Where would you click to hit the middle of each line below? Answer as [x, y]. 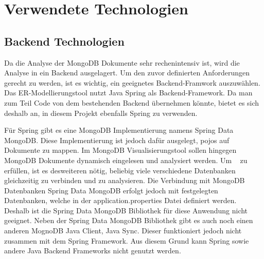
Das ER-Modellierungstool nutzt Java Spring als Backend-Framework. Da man [128, 93]
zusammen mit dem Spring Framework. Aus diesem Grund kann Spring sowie [127, 240]
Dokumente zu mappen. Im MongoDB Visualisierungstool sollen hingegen [120, 150]
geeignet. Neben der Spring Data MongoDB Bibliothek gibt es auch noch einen [129, 220]
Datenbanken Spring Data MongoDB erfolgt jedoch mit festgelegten [111, 190]
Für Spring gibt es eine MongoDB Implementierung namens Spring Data [119, 130]
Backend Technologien [64, 41]
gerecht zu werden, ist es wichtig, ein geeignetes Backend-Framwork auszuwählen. [132, 82]
